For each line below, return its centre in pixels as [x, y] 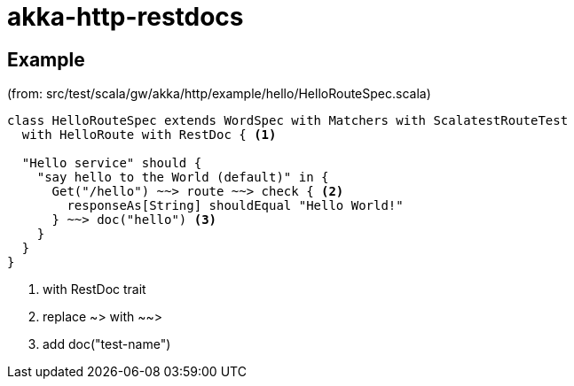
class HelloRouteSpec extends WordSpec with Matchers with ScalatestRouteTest [288, 121]
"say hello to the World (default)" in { [183, 178]
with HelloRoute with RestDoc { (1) [149, 135]
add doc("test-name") [107, 344]
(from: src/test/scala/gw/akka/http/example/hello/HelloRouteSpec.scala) [219, 94]
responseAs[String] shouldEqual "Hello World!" [235, 206]
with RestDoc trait [94, 289]
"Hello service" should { [112, 163]
